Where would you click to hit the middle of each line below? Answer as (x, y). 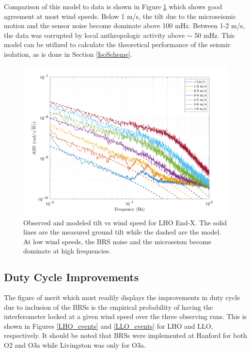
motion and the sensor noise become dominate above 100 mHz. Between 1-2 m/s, (125, 25)
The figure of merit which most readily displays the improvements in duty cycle (122, 297)
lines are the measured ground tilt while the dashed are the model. (122, 232)
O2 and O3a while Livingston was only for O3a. (75, 345)
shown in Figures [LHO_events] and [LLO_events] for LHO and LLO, (109, 326)
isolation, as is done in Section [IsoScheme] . (68, 54)
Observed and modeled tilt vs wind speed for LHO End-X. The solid (125, 222)
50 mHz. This (215, 35)
